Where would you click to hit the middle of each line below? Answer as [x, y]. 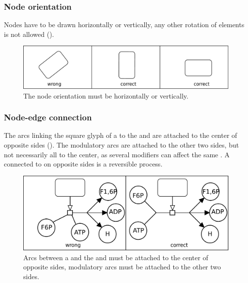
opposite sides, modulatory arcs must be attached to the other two [122, 267]
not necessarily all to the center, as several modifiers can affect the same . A [117, 154]
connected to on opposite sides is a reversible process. [83, 164]
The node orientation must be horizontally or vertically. [106, 95]
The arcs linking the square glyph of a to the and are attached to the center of [121, 135]
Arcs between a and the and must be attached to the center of [116, 257]
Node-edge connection [48, 117]
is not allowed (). [29, 34]
